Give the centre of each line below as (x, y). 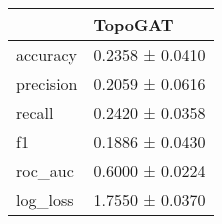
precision (47, 83)
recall (35, 112)
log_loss (45, 199)
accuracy (46, 54)
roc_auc (45, 170)
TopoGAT (133, 24)
